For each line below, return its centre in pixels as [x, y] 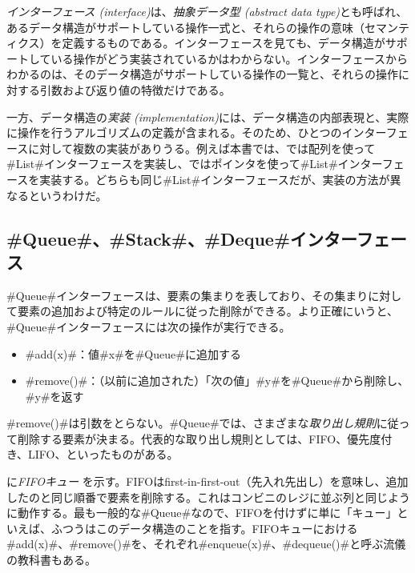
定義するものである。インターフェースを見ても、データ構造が [224, 43]
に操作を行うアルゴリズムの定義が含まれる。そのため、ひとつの [174, 132]
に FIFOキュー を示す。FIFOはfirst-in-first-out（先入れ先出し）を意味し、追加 [207, 481]
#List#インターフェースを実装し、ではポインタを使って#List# [172, 164]
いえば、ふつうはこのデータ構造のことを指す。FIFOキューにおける [182, 528]
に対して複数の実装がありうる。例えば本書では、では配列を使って [202, 148]
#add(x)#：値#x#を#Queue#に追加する [133, 353]
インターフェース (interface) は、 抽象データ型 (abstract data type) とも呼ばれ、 [207, 11]
